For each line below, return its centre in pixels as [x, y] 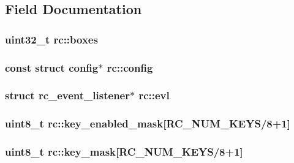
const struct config [52, 67]
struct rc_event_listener [67, 95]
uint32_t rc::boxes [51, 39]
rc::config [130, 67]
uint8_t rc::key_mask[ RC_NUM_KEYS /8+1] [124, 152]
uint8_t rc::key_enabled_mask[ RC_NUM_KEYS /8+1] [148, 123]
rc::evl [154, 95]
